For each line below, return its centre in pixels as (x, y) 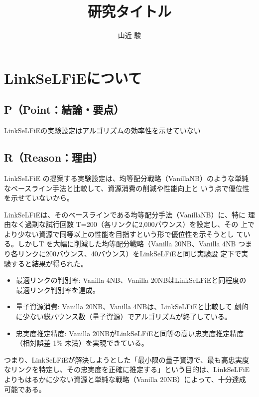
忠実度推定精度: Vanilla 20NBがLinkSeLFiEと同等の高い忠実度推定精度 (130, 333)
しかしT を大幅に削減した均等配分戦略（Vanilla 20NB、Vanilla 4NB (127, 244)
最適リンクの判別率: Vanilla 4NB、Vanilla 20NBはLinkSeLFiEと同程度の (131, 280)
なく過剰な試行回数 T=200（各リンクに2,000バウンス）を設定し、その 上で (132, 224)
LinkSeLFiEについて (73, 78)
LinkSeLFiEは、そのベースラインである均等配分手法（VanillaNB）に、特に (125, 214)
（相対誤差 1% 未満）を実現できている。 (82, 343)
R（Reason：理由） (54, 157)
